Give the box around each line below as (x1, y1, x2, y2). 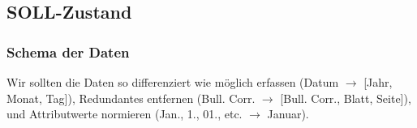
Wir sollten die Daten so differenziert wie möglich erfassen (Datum (6, 74, 339, 90)
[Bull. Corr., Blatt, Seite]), (280, 89, 411, 106)
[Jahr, (363, 74, 393, 90)
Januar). (267, 105, 309, 122)
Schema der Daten (6, 41, 130, 62)
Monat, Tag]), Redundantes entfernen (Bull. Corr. (6, 89, 256, 106)
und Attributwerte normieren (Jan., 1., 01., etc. (6, 105, 243, 122)
